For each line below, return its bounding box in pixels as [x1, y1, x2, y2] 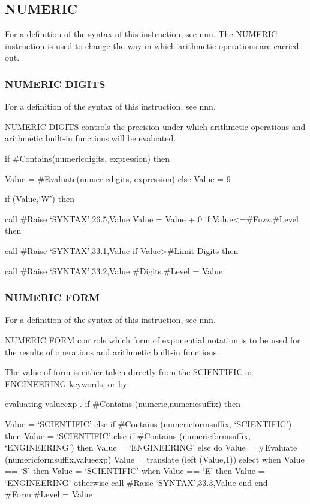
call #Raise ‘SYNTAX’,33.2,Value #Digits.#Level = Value [5, 264, 223, 277]
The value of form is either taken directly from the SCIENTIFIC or [5, 366, 253, 378]
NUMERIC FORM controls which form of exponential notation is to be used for [5, 333, 300, 346]
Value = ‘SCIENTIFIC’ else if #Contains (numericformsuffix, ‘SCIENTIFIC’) [5, 417, 292, 430]
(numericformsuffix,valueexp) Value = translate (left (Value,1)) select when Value [5, 452, 305, 465]
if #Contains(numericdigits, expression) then [5, 152, 170, 164]
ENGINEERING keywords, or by [5, 377, 127, 390]
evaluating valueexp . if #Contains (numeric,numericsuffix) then [5, 397, 241, 410]
